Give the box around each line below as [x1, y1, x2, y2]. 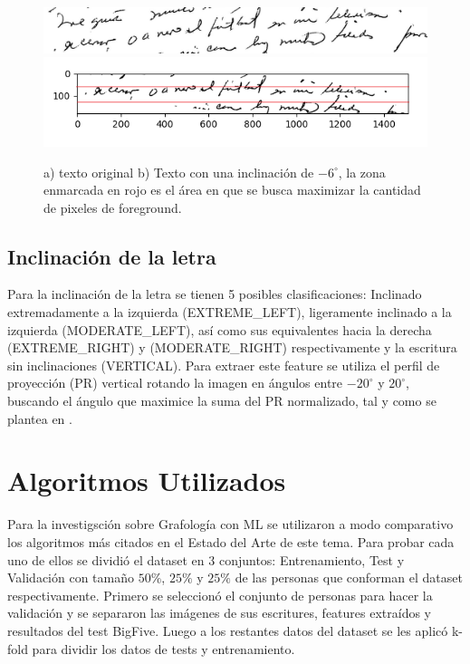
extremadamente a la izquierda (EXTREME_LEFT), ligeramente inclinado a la [7, 303, 452, 322]
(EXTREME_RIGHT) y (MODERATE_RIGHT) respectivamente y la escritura [7, 338, 457, 357]
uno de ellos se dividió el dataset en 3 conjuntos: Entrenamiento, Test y [7, 550, 405, 569]
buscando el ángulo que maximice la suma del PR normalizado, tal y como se [7, 391, 436, 410]
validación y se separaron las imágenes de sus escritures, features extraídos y [7, 603, 432, 622]
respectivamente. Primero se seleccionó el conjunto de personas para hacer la [7, 585, 433, 604]
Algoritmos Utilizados [7, 462, 286, 499]
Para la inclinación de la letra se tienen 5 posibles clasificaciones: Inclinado [7, 284, 422, 303]
